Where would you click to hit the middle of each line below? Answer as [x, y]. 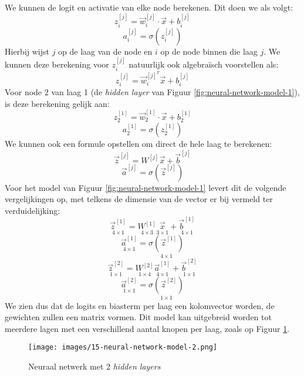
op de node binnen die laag [209, 51]
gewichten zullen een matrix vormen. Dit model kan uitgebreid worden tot [138, 317]
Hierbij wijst [27, 51]
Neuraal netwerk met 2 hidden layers [94, 366]
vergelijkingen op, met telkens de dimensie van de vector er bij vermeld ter [139, 199]
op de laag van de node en [105, 51]
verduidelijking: [33, 210]
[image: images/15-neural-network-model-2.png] [123, 348]
